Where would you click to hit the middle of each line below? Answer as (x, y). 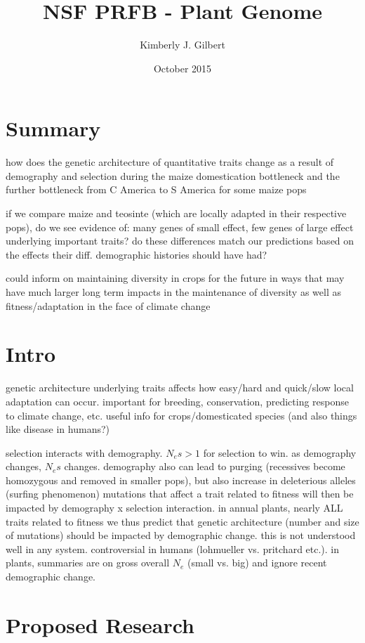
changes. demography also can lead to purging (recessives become (205, 466)
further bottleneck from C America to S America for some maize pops (156, 189)
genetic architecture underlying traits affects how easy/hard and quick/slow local (180, 388)
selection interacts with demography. (84, 452)
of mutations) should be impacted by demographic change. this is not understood (181, 535)
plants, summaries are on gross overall (88, 563)
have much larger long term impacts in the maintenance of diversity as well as (173, 292)
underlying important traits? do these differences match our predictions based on (180, 241)
